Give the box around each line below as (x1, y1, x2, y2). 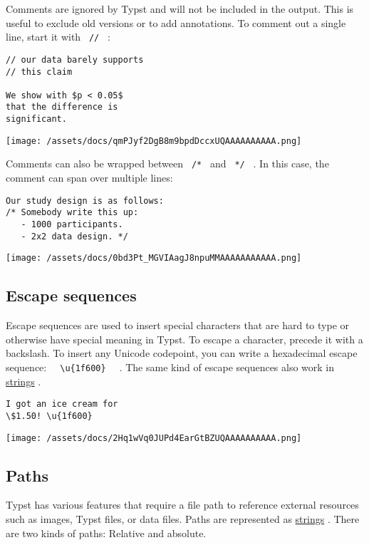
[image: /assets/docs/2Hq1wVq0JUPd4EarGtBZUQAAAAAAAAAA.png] (6, 432, 302, 443)
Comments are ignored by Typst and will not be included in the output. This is (6, 1, 354, 16)
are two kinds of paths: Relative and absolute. (6, 525, 207, 540)
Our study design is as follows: (6, 195, 164, 206)
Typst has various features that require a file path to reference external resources (6, 497, 359, 512)
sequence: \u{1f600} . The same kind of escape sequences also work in (6, 359, 335, 374)
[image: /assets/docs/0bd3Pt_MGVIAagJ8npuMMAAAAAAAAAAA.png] (6, 253, 302, 264)
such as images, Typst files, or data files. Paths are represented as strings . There (6, 511, 360, 526)
